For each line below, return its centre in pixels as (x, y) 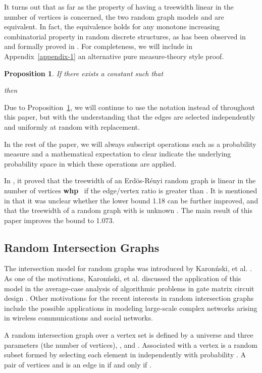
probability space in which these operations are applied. (90, 163)
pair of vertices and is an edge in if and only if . (78, 364)
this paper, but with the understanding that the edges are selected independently (130, 117)
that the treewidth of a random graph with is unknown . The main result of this (128, 210)
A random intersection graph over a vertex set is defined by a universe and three (129, 335)
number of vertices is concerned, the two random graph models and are (114, 16)
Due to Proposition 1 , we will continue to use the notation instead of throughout (129, 107)
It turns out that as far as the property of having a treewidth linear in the (119, 7)
